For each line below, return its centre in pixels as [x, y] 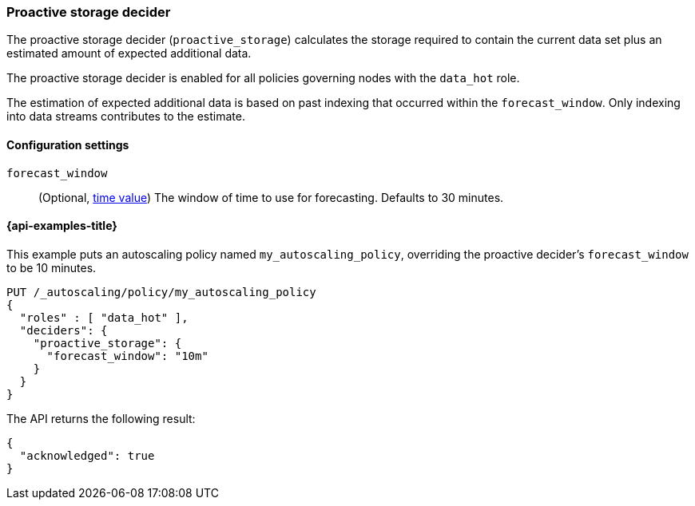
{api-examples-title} [62, 226]
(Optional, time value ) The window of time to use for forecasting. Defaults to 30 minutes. [271, 197]
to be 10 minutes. [52, 267]
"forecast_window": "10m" [127, 356]
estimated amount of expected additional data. [129, 53]
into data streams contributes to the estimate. [126, 117]
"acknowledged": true [87, 455]
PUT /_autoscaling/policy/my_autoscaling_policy [161, 292]
